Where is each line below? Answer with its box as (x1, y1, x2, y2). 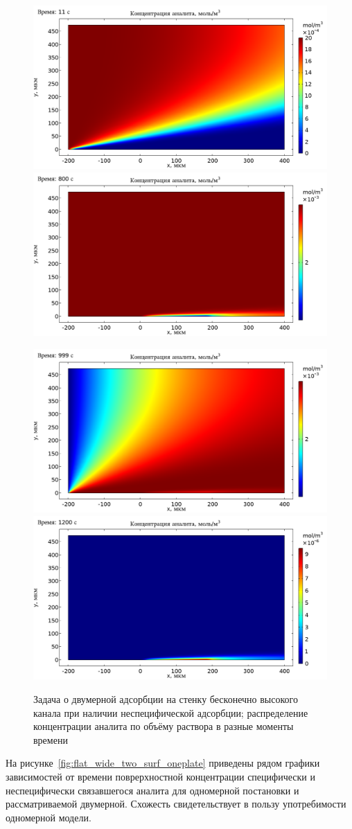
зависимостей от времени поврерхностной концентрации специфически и (6, 769, 315, 784)
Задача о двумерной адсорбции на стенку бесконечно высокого (33, 692, 298, 706)
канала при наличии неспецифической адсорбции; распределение (33, 705, 308, 720)
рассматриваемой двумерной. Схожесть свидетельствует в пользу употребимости (6, 796, 346, 811)
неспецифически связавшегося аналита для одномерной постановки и (6, 783, 299, 797)
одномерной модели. (6, 810, 91, 824)
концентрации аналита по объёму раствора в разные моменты (33, 719, 294, 733)
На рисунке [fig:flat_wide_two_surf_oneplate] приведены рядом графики (6, 756, 320, 770)
